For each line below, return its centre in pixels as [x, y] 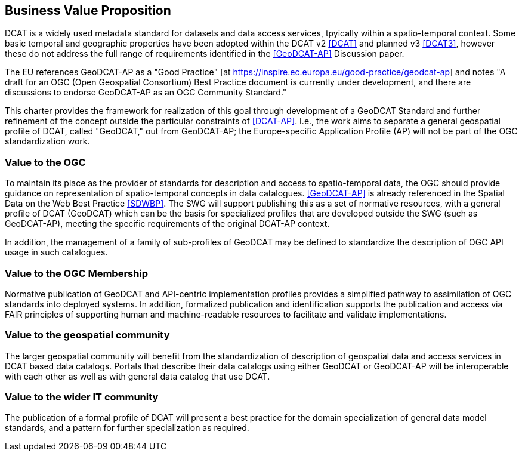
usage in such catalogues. [56, 252]
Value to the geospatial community [87, 335]
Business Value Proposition [88, 10]
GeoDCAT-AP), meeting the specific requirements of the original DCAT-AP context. [167, 224]
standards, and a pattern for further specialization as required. [127, 428]
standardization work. [47, 141]
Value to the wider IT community [82, 397]
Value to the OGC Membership [77, 273]
